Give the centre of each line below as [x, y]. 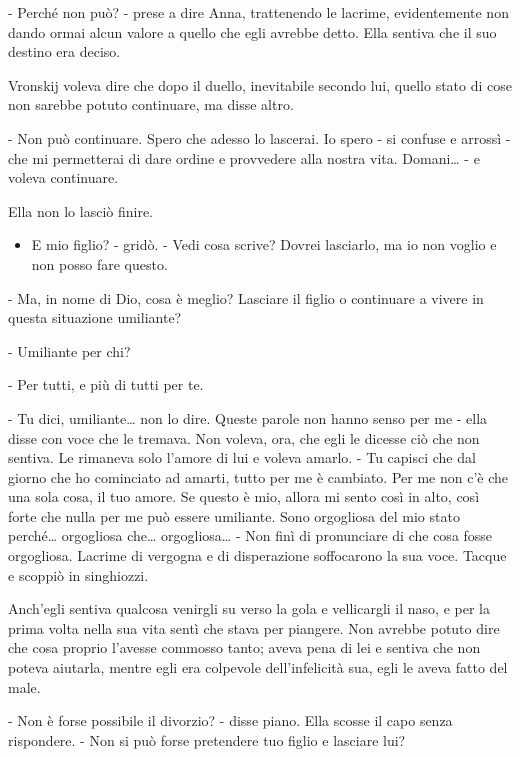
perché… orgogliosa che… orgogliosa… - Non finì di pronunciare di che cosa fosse [250, 535]
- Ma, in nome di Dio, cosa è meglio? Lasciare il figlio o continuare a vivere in [246, 297]
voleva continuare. [63, 177]
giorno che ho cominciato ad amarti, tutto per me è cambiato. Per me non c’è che [258, 476]
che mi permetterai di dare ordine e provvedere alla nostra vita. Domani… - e [244, 157]
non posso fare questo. [99, 263]
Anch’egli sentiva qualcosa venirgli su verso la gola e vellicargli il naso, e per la [249, 608]
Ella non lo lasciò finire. [80, 210]
